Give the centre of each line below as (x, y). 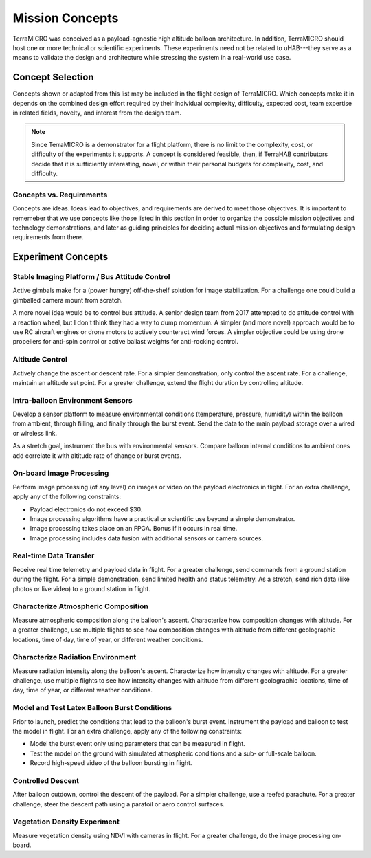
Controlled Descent (46, 780)
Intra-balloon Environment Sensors (73, 400)
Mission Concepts (66, 18)
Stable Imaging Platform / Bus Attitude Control (92, 277)
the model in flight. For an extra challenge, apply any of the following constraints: (127, 731)
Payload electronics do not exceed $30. (86, 509)
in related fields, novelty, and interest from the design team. (97, 113)
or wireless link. (35, 433)
